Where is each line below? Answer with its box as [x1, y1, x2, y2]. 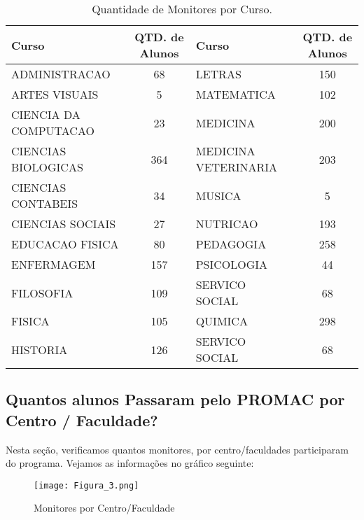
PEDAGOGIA [195, 236, 267, 252]
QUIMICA [195, 313, 248, 329]
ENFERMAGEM [11, 256, 96, 272]
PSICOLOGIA [195, 256, 268, 272]
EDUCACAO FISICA [11, 236, 119, 252]
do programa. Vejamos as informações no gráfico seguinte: [6, 456, 254, 470]
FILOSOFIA [11, 284, 73, 301]
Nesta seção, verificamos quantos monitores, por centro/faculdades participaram [6, 442, 349, 456]
